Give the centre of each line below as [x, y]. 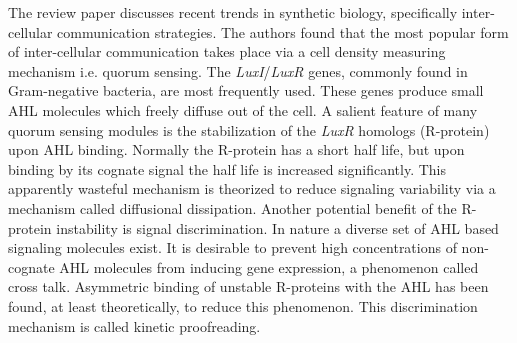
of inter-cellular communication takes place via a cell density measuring [227, 51]
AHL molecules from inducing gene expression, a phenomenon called [269, 266]
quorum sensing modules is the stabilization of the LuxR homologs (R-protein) [249, 129]
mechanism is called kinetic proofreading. [134, 325]
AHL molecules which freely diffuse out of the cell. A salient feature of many [243, 109]
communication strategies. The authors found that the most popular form [283, 31]
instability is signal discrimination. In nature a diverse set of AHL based [277, 227]
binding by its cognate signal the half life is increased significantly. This [227, 168]
